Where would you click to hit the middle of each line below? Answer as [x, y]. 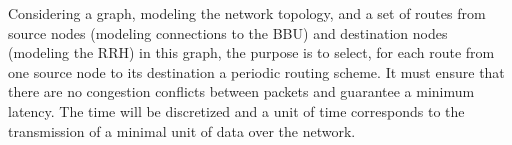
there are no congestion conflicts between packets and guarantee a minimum [241, 91]
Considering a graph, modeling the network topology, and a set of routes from [247, 13]
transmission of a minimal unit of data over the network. [182, 130]
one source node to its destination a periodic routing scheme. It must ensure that [256, 71]
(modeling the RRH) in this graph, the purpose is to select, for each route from [251, 52]
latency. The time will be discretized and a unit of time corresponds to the [236, 110]
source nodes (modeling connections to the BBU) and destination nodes [228, 32]
